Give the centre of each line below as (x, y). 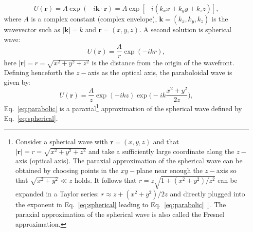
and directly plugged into (208, 194)
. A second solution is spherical (185, 29)
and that (166, 142)
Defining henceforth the (39, 72)
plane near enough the (170, 170)
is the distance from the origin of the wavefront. (163, 63)
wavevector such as (32, 29)
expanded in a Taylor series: (57, 194)
